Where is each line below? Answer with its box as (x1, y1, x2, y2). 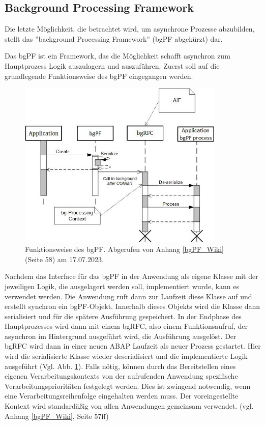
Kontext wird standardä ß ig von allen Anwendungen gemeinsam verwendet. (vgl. (5, 401, 254, 411)
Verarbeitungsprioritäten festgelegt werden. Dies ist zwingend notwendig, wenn (5, 380, 251, 391)
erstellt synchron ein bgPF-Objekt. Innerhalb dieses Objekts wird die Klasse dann (5, 301, 260, 311)
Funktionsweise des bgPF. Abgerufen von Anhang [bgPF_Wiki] (25, 244, 224, 254)
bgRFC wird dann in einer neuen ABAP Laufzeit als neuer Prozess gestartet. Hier (5, 341, 261, 351)
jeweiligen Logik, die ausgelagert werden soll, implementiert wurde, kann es (5, 280, 240, 291)
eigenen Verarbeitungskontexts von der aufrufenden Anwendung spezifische (5, 371, 238, 381)
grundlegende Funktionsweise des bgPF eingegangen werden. (5, 70, 193, 81)
